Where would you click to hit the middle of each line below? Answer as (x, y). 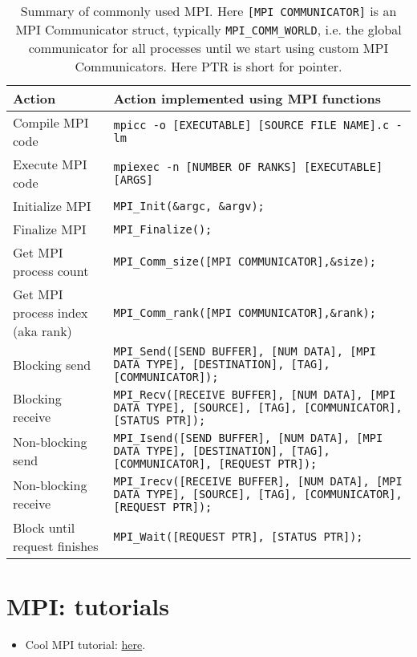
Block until (44, 527)
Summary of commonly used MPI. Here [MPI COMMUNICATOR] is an (208, 11)
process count (51, 271)
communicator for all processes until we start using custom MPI (208, 48)
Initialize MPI (52, 206)
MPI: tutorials (88, 606)
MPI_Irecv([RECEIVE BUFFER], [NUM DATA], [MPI (258, 481)
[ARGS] (133, 180)
